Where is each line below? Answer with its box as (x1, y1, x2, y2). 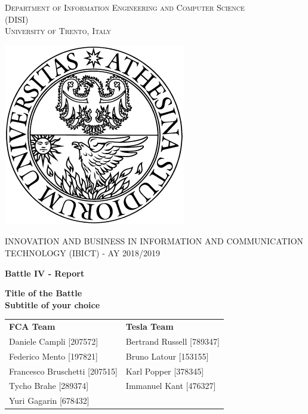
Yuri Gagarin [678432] (9, 394, 90, 407)
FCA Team (9, 320, 56, 333)
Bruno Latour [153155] (125, 349, 209, 362)
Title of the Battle (5, 287, 82, 299)
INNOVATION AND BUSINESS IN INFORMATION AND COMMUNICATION (5, 235, 304, 247)
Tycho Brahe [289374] (9, 379, 89, 392)
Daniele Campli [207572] (9, 335, 98, 347)
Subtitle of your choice (5, 298, 100, 311)
